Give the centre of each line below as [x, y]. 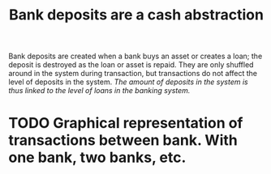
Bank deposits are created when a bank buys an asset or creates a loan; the [135, 56]
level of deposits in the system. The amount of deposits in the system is [129, 82]
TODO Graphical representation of [126, 123]
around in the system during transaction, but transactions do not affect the [133, 74]
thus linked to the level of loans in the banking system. [99, 91]
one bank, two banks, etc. [97, 157]
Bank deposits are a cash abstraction [136, 15]
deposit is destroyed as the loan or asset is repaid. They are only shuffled [131, 65]
